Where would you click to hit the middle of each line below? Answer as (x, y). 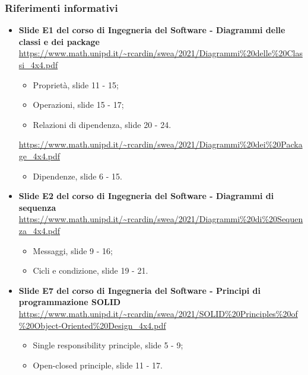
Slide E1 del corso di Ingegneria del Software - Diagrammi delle (152, 30)
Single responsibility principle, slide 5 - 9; (108, 345)
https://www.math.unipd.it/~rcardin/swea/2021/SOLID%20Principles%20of (158, 313)
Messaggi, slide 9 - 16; (73, 250)
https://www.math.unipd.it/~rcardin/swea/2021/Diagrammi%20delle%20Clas (161, 53)
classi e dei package (59, 41)
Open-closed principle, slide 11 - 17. (98, 365)
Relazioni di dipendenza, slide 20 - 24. (102, 124)
